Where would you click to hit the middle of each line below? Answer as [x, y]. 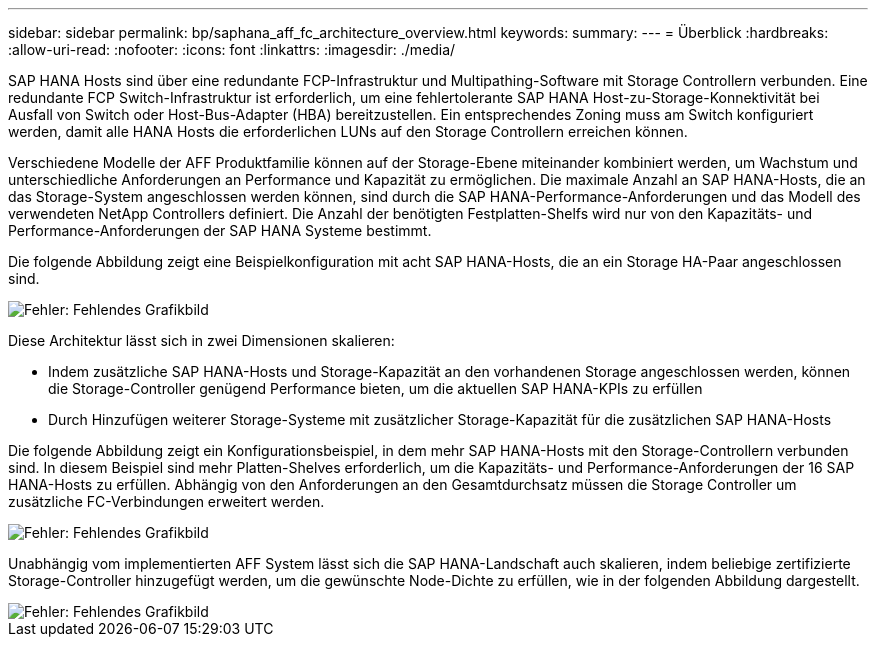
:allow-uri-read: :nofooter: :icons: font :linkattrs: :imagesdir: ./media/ [232, 49]
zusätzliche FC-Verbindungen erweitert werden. [166, 501]
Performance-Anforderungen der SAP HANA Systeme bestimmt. [220, 230]
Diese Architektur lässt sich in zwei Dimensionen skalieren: [201, 340]
